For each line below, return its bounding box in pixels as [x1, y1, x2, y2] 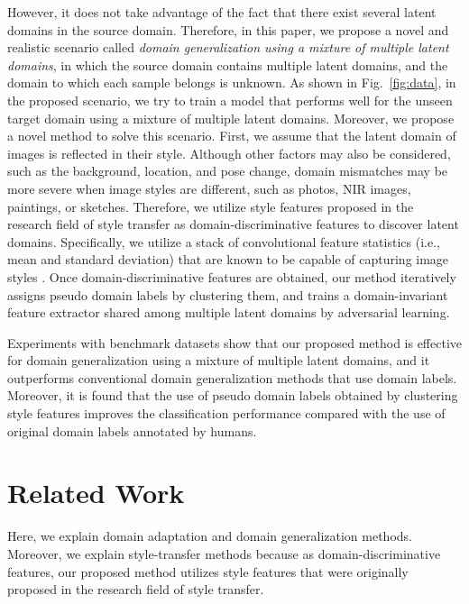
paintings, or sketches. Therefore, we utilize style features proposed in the [7, 197, 414, 215]
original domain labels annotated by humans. [7, 421, 257, 440]
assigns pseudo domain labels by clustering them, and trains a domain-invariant [7, 285, 448, 304]
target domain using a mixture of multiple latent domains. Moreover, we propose [7, 108, 455, 127]
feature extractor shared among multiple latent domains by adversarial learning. [7, 303, 450, 322]
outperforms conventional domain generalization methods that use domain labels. [7, 368, 457, 387]
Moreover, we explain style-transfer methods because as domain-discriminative [7, 544, 441, 563]
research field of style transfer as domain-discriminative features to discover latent [7, 215, 459, 233]
